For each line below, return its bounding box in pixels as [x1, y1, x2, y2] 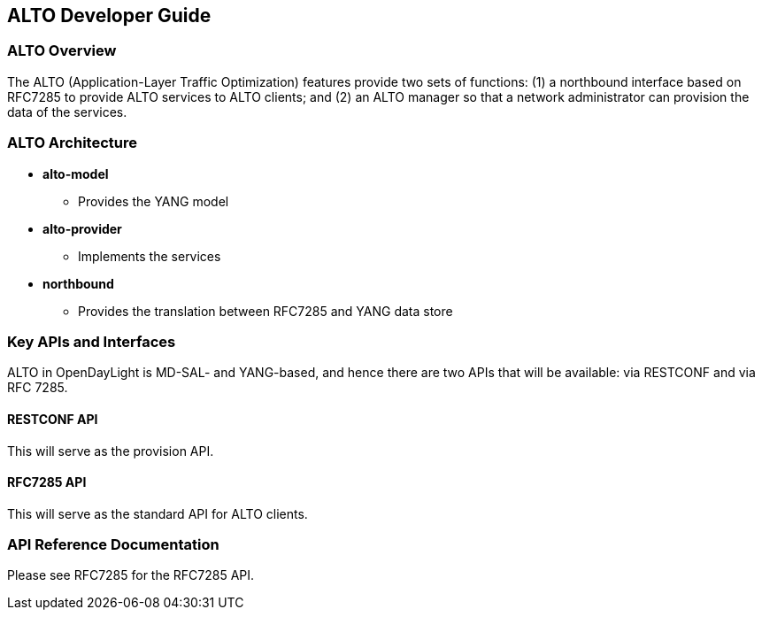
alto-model [42, 166, 109, 181]
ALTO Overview [7, 42, 117, 60]
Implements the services [78, 248, 221, 264]
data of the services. [7, 104, 127, 120]
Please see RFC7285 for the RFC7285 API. [7, 567, 255, 583]
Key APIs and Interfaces [7, 332, 176, 351]
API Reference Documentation [7, 536, 219, 554]
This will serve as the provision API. [7, 443, 214, 459]
